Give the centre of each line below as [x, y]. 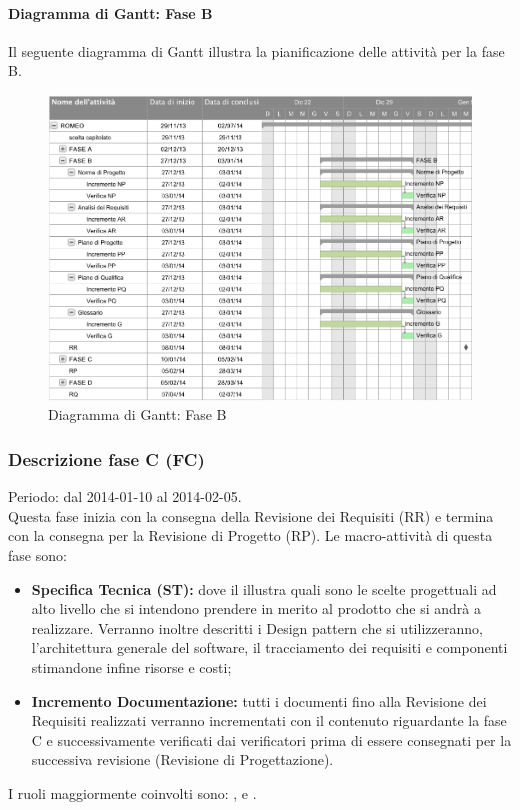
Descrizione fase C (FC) [106, 459]
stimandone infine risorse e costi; [131, 667]
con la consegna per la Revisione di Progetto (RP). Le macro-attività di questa [250, 535]
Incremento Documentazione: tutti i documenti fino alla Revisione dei [259, 700]
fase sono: [37, 555]
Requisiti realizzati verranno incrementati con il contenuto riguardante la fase [269, 720]
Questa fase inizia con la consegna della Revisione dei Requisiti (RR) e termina [251, 515]
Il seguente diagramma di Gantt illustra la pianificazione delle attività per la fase [256, 50]
